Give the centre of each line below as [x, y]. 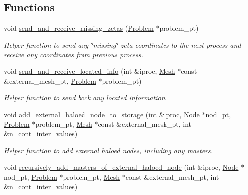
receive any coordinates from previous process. [74, 54]
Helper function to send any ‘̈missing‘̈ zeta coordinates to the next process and [123, 44]
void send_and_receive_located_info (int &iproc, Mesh [90, 71]
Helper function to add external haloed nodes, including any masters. [108, 150]
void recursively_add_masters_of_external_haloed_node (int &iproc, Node [121, 167]
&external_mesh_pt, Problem [50, 81]
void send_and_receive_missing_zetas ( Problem [79, 28]
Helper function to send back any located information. [85, 97]
